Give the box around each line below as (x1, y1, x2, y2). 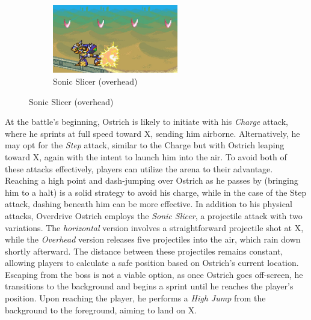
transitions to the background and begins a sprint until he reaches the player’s (5, 280, 294, 292)
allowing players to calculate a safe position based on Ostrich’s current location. (5, 256, 299, 269)
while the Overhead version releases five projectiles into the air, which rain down (5, 233, 301, 246)
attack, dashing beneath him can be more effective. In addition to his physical (5, 198, 292, 210)
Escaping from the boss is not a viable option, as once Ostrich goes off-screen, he (5, 268, 303, 280)
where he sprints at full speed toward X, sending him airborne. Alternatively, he (5, 127, 300, 139)
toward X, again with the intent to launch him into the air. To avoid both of (5, 150, 287, 163)
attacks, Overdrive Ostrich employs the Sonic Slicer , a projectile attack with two (5, 209, 303, 222)
